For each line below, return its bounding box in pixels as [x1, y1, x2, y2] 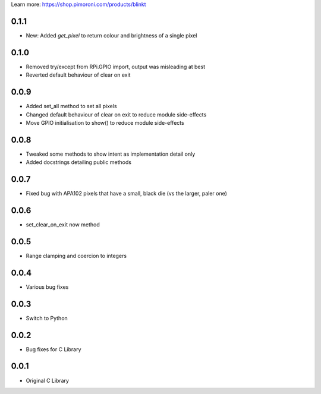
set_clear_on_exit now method [26, 221, 100, 228]
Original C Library [26, 377, 70, 384]
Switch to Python [26, 314, 68, 321]
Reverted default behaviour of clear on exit [26, 71, 131, 78]
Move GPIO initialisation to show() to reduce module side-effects [26, 119, 184, 126]
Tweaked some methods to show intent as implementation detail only [26, 150, 196, 157]
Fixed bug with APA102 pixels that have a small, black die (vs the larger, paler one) [26, 190, 227, 197]
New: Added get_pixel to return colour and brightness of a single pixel [26, 31, 197, 39]
